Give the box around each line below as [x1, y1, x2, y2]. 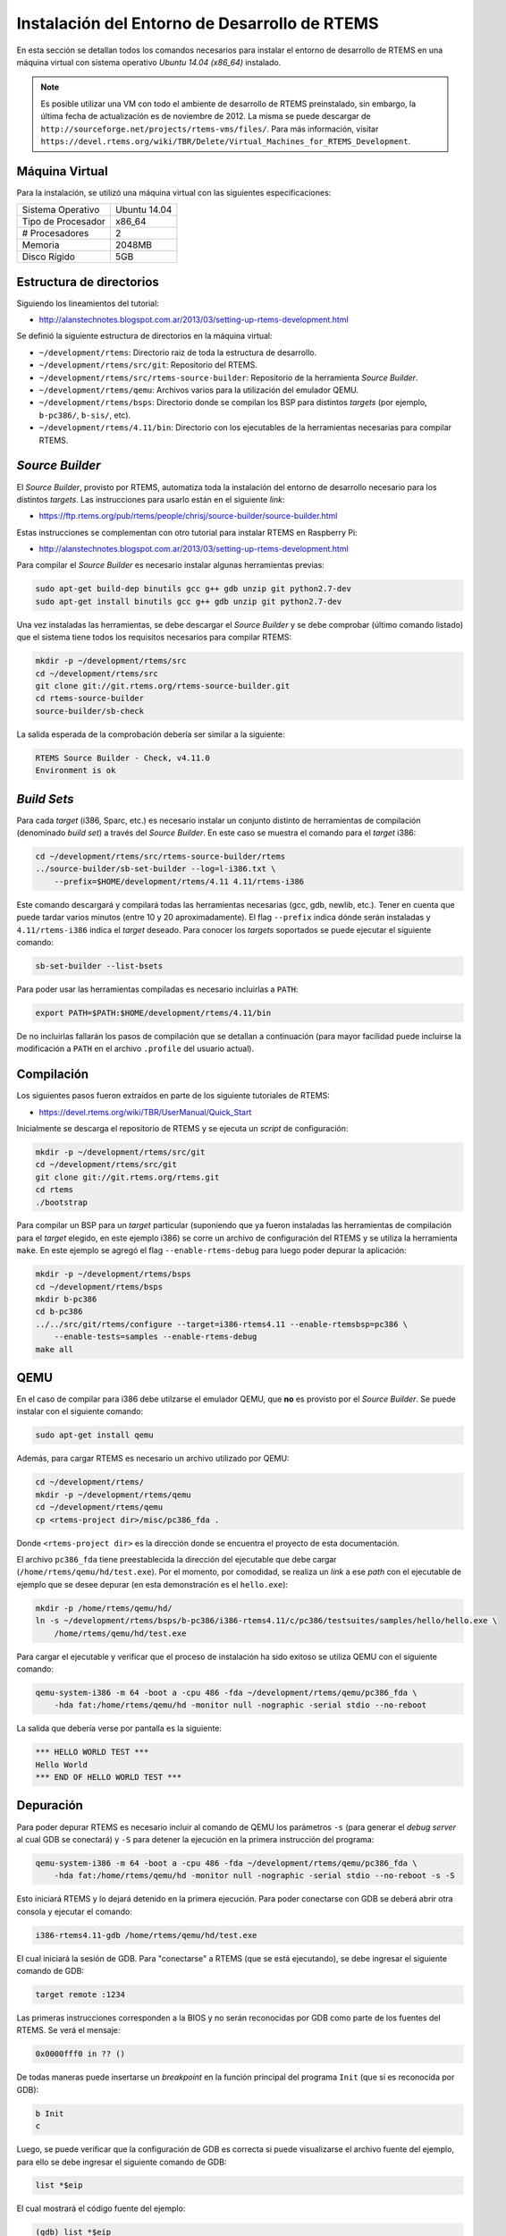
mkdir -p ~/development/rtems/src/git [35, 1147, 206, 1157]
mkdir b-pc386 [35, 1294, 97, 1305]
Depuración [16, 1798, 84, 1813]
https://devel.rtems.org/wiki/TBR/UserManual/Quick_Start [38, 1106, 252, 1117]
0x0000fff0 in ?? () [35, 2049, 125, 2059]
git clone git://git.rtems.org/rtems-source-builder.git [35, 681, 291, 690]
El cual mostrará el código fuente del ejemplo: [16, 2203, 186, 2214]
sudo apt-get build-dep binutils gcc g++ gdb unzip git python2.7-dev [35, 584, 352, 594]
